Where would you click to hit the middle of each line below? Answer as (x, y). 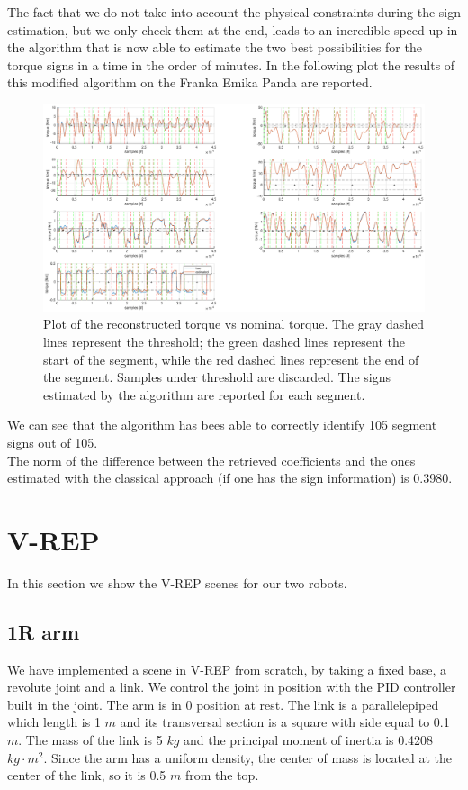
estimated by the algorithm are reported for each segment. (204, 394)
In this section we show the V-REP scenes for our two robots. (177, 582)
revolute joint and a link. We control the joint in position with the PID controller (232, 687)
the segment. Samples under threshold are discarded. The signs (217, 377)
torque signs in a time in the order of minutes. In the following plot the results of (231, 64)
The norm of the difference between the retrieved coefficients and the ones (211, 460)
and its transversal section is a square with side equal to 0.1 (285, 722)
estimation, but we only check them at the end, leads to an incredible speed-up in (233, 29)
